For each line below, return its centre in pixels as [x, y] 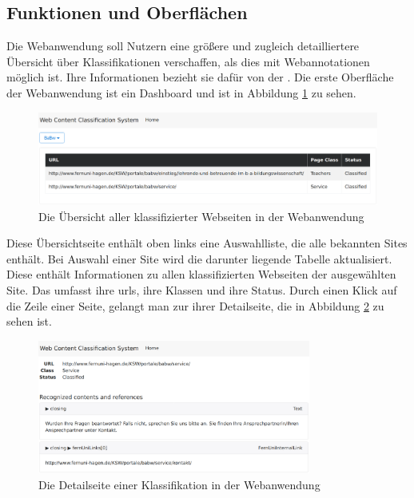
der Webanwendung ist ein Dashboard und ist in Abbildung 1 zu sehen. [181, 92]
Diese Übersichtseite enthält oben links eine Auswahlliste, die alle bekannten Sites [207, 243]
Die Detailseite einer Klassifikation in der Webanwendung [179, 484]
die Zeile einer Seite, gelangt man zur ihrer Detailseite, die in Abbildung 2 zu [195, 305]
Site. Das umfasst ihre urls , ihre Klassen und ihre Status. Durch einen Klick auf [202, 290]
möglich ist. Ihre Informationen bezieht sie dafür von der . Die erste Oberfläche [200, 77]
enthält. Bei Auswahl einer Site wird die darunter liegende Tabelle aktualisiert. [199, 258]
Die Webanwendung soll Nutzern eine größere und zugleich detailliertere [183, 46]
